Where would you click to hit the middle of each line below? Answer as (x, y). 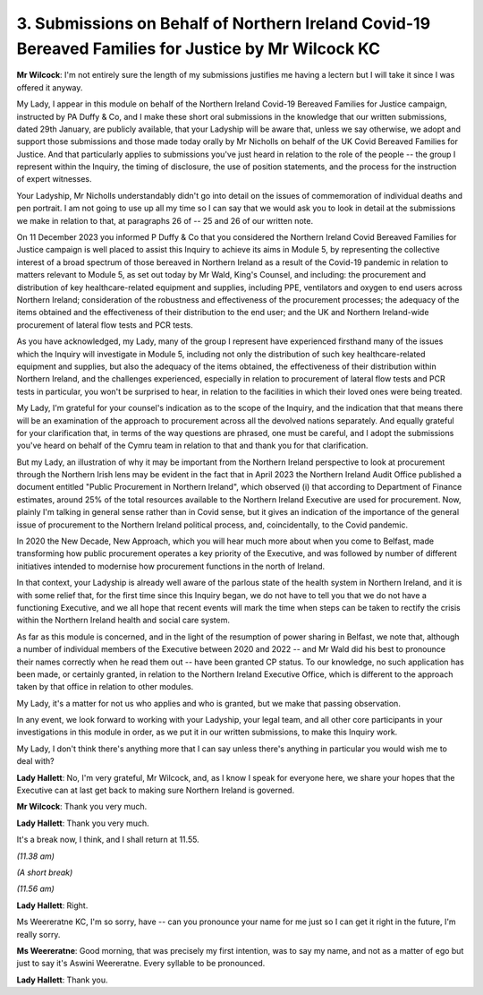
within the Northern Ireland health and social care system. (123, 620)
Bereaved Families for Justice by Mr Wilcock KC (198, 48)
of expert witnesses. (54, 179)
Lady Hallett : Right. (52, 905)
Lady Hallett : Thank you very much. (83, 823)
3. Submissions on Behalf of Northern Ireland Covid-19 (224, 23)
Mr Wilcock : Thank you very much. (82, 807)
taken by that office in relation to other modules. (105, 687)
